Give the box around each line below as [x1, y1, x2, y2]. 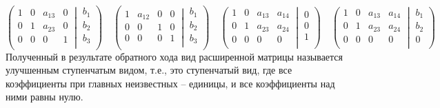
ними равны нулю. [6, 89, 83, 104]
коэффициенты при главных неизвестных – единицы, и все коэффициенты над [6, 76, 335, 90]
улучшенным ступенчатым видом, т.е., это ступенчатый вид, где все [6, 63, 292, 77]
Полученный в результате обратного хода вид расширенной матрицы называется [6, 49, 343, 63]
